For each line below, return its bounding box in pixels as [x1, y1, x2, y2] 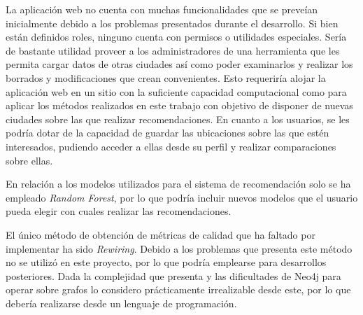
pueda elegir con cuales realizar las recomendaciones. [6, 204, 232, 218]
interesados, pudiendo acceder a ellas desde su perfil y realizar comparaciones [6, 139, 336, 153]
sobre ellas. [6, 153, 53, 167]
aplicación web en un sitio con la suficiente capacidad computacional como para [6, 84, 347, 99]
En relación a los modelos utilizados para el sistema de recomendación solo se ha [6, 176, 351, 191]
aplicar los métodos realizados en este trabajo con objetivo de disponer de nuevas [6, 98, 353, 113]
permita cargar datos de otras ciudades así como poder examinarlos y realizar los [6, 57, 353, 71]
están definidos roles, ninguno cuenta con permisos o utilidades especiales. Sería [6, 29, 347, 44]
